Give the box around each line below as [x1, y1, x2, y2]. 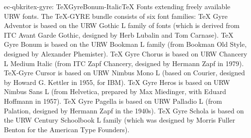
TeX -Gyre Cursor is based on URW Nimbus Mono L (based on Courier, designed [4, 68, 245, 78]
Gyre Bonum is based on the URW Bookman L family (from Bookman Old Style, [4, 39, 247, 49]
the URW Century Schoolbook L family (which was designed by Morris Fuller [4, 115, 235, 125]
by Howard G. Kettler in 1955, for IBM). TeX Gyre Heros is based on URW [4, 77, 230, 87]
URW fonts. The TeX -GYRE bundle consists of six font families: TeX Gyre [4, 11, 228, 21]
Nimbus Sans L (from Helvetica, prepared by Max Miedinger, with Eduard [4, 86, 226, 97]
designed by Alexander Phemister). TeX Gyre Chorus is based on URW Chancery [4, 48, 248, 58]
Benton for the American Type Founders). [4, 124, 130, 134]
